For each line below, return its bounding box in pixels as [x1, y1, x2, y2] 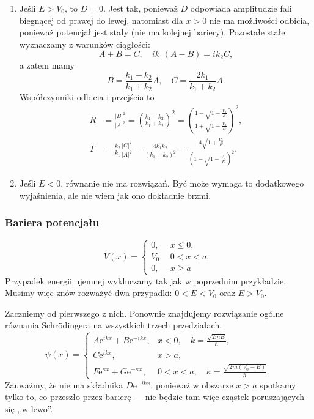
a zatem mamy [19, 59, 75, 72]
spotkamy [260, 378, 296, 391]
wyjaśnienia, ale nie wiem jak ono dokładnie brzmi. [19, 188, 211, 201]
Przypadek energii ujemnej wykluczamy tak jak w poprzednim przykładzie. [5, 274, 287, 287]
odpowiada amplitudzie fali [190, 2, 292, 14]
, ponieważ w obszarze [150, 378, 233, 391]
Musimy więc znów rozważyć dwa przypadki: [5, 286, 172, 299]
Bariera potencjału [5, 215, 100, 230]
